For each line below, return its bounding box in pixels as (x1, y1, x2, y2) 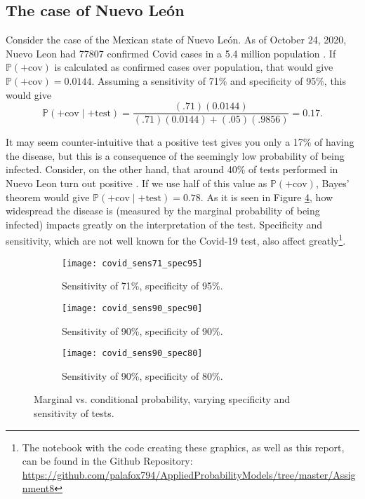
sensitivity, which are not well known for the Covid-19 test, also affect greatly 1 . (6, 231, 346, 248)
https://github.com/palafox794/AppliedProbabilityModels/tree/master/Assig (22, 467, 356, 481)
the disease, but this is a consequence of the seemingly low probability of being (6, 148, 345, 163)
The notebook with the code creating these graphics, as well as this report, (22, 439, 345, 454)
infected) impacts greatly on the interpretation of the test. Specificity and (6, 217, 323, 231)
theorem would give (6, 189, 90, 204)
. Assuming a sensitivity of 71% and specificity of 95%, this (91, 73, 347, 88)
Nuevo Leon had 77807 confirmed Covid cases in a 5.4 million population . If (6, 46, 336, 60)
